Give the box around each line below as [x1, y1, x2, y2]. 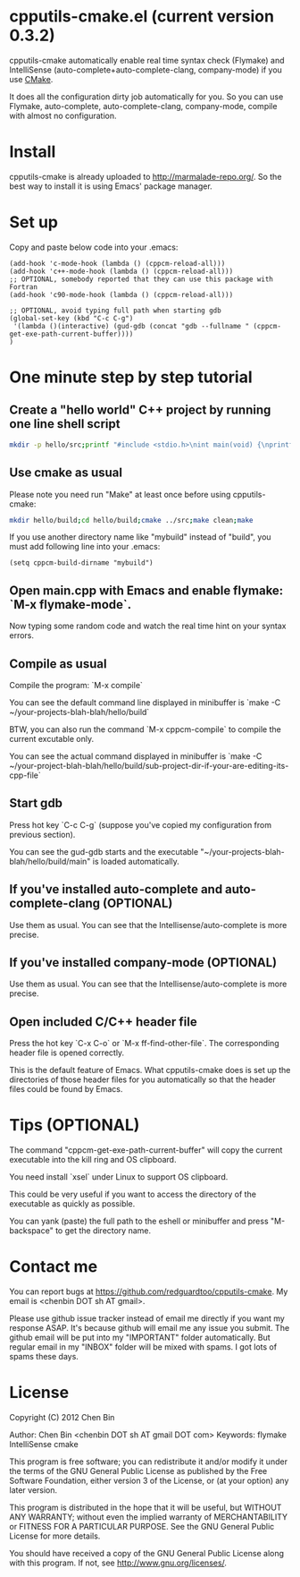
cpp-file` [9, 770, 42, 780]
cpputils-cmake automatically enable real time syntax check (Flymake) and [9, 55, 285, 65]
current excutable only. [9, 734, 95, 744]
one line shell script [9, 416, 121, 431]
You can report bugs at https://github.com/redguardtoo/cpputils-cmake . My [9, 1286, 288, 1297]
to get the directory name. [54, 1225, 152, 1236]
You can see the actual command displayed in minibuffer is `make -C [9, 751, 262, 762]
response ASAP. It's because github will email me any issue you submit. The [9, 1323, 290, 1334]
